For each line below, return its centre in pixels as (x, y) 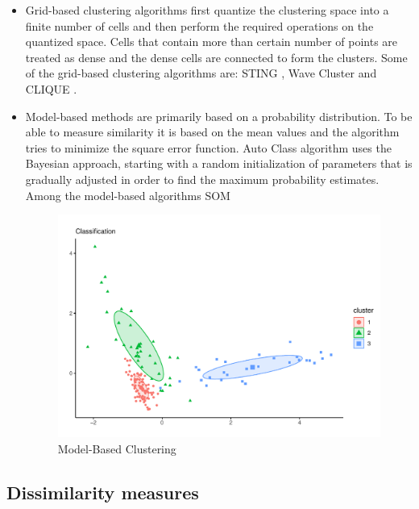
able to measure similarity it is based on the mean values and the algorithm (212, 132)
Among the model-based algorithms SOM (128, 195)
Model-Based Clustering (117, 449)
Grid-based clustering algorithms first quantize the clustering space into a (207, 10)
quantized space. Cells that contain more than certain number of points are (212, 42)
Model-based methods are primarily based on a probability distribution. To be (219, 116)
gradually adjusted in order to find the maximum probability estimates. (202, 179)
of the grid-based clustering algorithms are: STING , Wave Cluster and (201, 73)
